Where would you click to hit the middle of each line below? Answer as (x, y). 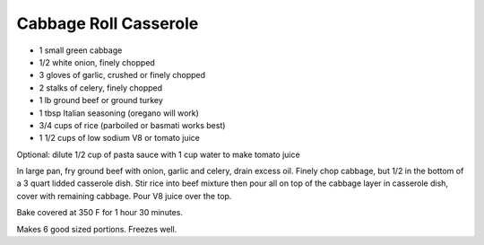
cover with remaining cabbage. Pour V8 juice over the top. (124, 196)
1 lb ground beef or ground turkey (101, 101)
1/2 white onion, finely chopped (97, 62)
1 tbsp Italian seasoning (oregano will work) (119, 113)
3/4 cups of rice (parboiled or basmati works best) (132, 125)
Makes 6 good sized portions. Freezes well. (97, 229)
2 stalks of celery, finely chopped (101, 87)
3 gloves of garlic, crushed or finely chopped (122, 75)
